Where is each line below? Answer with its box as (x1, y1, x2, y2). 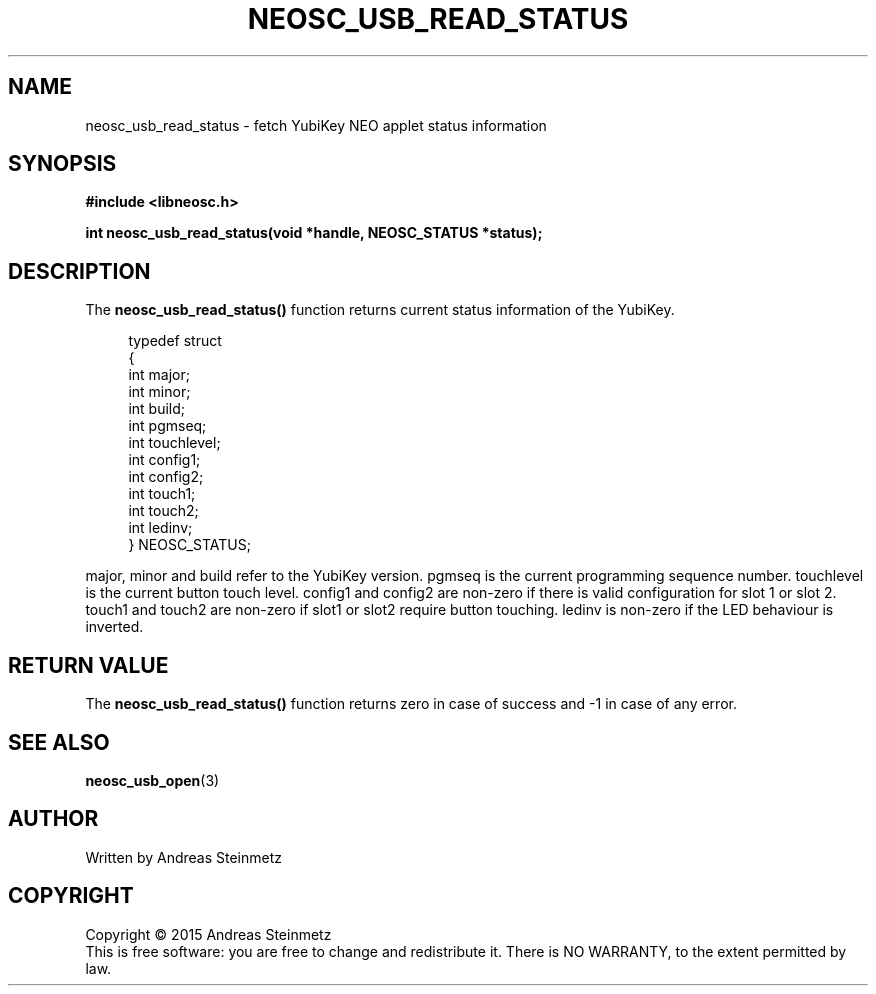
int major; (128, 366, 190, 384)
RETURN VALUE (8, 652, 169, 678)
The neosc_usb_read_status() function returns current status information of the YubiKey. (85, 301, 675, 319)
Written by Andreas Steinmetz (85, 848, 283, 866)
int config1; (128, 451, 201, 469)
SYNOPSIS (8, 151, 117, 177)
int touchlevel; (128, 434, 221, 452)
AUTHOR (8, 806, 99, 832)
